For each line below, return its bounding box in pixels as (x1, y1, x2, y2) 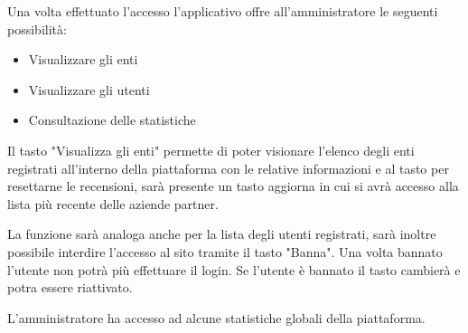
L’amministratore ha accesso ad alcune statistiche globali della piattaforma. (7, 308, 426, 327)
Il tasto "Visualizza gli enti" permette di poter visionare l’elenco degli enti (7, 140, 415, 159)
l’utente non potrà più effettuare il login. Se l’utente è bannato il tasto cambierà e (7, 260, 461, 279)
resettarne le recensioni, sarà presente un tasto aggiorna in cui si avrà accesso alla (7, 176, 459, 195)
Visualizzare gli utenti (28, 80, 150, 99)
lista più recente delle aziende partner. (7, 194, 219, 213)
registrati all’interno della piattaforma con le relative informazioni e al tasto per (7, 158, 449, 177)
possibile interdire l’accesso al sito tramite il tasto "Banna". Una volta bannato (7, 242, 443, 261)
